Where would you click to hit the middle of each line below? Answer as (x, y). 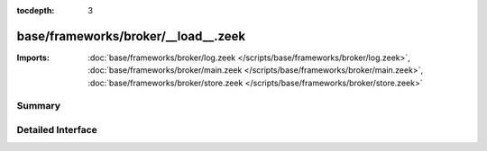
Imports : (33, 58)
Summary (39, 106)
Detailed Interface (57, 130)
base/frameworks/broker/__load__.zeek (131, 36)
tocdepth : (36, 10)
